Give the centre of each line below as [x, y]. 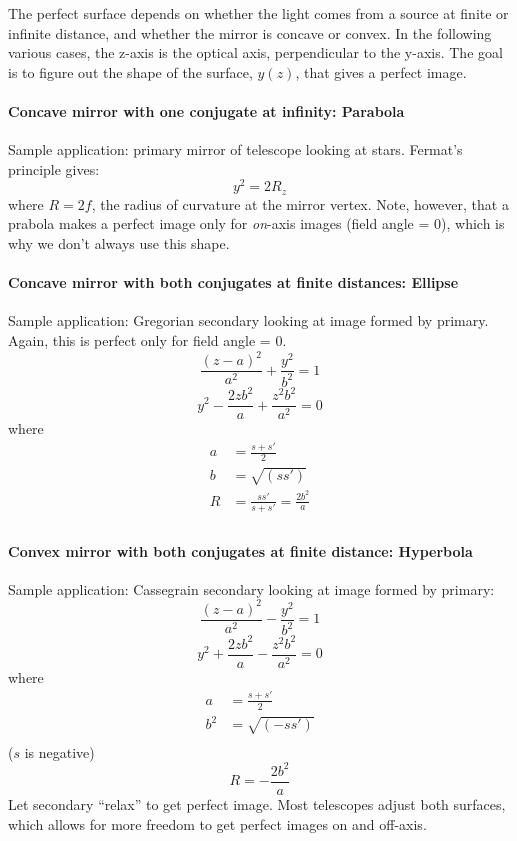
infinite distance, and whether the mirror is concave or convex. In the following [250, 32]
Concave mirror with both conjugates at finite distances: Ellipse [233, 282]
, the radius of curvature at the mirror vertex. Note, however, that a [300, 203]
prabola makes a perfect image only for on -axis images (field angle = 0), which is [256, 223]
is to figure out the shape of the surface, [130, 71]
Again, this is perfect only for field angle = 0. [147, 340]
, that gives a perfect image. [381, 71]
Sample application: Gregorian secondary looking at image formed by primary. [248, 320]
